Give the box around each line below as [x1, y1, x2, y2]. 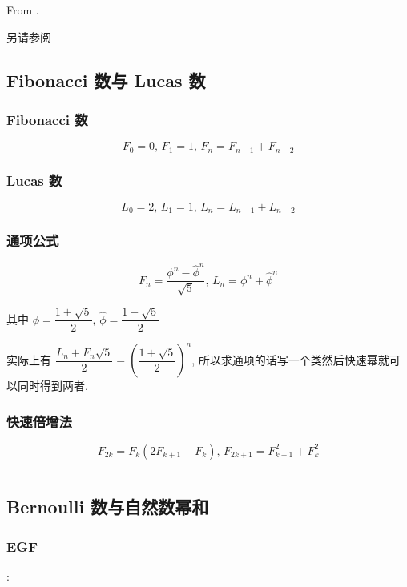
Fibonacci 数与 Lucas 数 [6, 67, 206, 92]
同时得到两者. [17, 377, 88, 394]
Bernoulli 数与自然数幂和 [6, 494, 209, 519]
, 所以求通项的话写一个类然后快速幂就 [191, 351, 389, 368]
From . [6, 2, 39, 18]
